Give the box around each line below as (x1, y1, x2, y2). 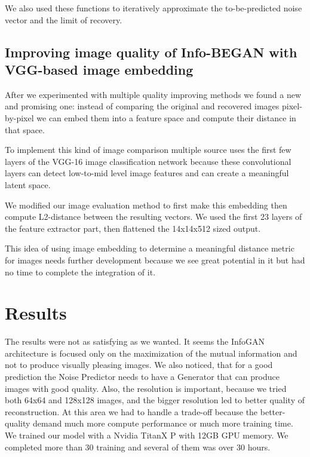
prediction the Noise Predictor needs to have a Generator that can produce (5, 370, 280, 382)
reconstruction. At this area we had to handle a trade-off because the (5, 405, 258, 418)
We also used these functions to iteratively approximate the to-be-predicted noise (5, 2, 302, 14)
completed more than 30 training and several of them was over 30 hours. (5, 440, 271, 453)
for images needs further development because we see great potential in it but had (5, 253, 305, 266)
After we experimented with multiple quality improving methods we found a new (5, 88, 302, 100)
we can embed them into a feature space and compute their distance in (36, 111, 296, 124)
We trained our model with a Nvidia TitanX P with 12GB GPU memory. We (5, 428, 288, 441)
